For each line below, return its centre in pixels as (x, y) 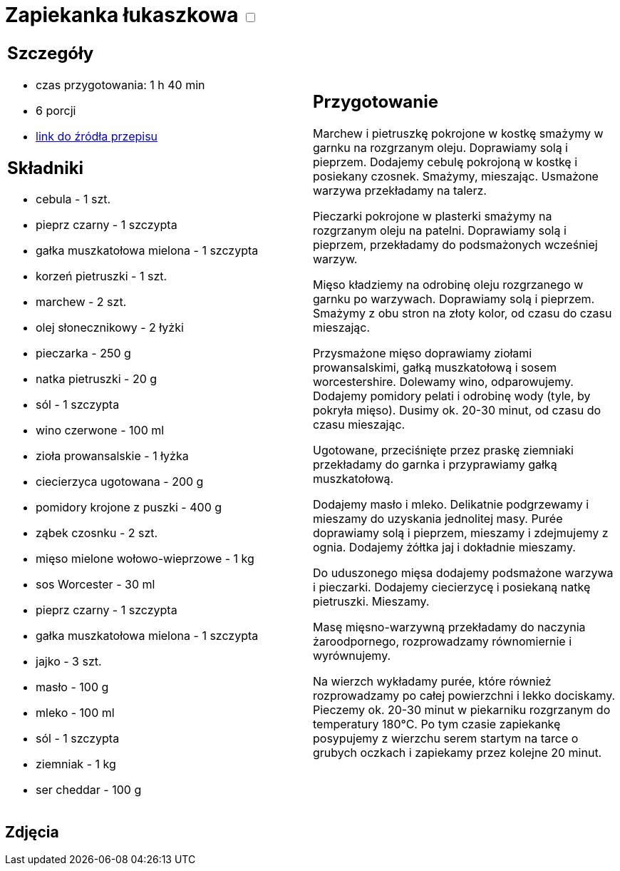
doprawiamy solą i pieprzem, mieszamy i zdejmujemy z (461, 533)
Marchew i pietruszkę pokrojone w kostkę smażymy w (458, 134)
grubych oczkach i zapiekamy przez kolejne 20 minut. (458, 753)
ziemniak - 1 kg (76, 764)
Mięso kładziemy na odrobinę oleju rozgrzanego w (448, 285)
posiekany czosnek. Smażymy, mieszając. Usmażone (456, 177)
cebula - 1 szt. (73, 199)
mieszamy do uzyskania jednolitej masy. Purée (438, 519)
